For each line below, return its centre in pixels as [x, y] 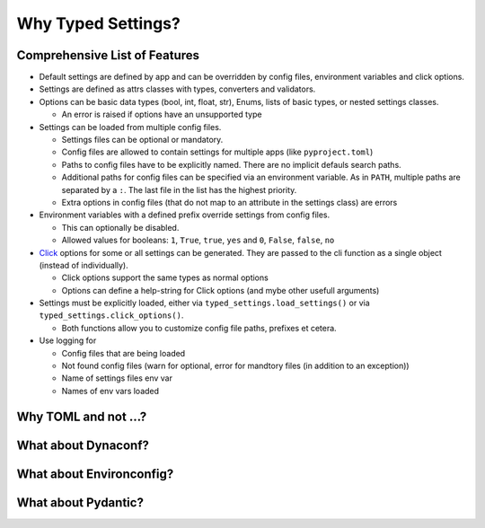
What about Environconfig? [95, 474]
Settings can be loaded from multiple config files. [130, 127]
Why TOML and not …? [82, 416]
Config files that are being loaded [123, 353]
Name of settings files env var [117, 378]
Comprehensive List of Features [108, 55]
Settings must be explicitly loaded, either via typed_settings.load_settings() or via [204, 303]
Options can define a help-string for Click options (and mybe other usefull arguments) [220, 290]
